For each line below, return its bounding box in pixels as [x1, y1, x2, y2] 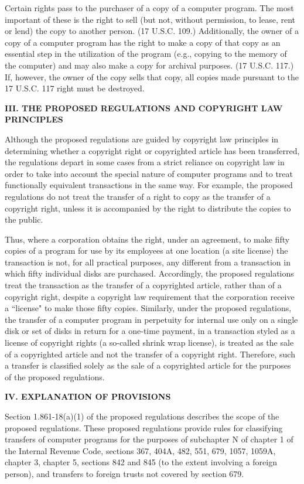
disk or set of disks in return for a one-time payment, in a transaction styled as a [5, 325, 295, 337]
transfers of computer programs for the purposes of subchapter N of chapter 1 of [5, 433, 293, 445]
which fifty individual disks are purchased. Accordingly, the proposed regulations [5, 267, 294, 280]
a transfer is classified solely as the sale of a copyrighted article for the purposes [5, 359, 291, 371]
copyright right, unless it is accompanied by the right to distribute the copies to [5, 202, 291, 214]
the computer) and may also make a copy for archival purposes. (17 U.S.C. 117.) [5, 59, 294, 71]
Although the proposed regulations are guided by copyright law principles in [5, 132, 279, 145]
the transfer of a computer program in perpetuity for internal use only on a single [5, 313, 298, 325]
